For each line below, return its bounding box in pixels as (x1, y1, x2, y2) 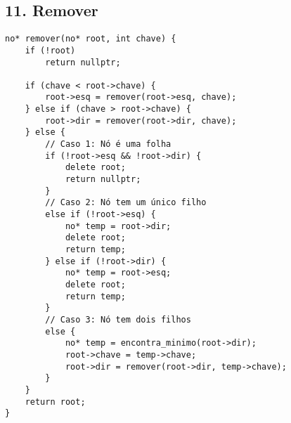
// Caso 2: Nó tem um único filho (45, 197, 207, 208)
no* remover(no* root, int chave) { (5, 34, 176, 44)
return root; (25, 396, 86, 407)
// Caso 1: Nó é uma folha (45, 139, 172, 150)
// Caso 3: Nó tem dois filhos (45, 314, 191, 325)
